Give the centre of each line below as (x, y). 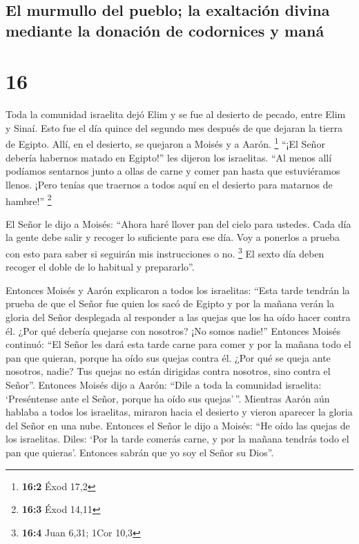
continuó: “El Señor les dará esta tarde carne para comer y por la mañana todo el (178, 344)
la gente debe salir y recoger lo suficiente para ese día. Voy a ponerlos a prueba (173, 237)
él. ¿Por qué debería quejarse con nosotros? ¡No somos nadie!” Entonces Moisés (173, 330)
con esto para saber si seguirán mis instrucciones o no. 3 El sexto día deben (165, 252)
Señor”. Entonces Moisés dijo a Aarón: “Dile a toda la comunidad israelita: (164, 384)
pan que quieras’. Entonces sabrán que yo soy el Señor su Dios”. (140, 452)
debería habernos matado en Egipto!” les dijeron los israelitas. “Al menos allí (169, 157)
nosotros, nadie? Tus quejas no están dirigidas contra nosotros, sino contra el (168, 371)
